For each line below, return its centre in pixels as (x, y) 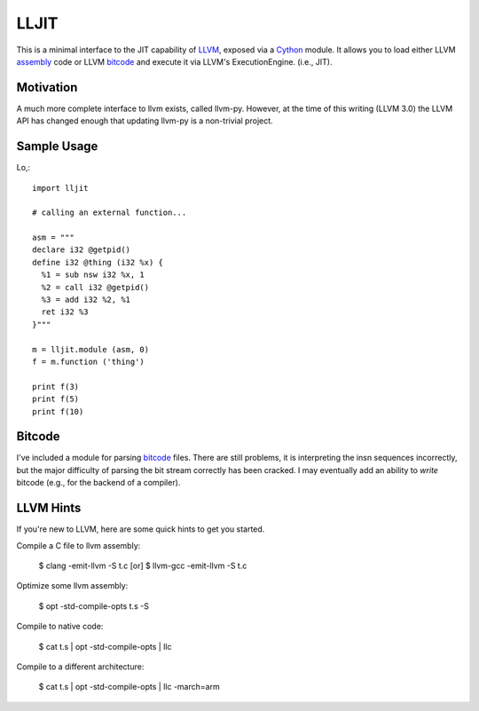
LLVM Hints (49, 508)
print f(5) (56, 399)
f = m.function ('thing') (89, 362)
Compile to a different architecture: (80, 667)
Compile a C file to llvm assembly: (79, 545)
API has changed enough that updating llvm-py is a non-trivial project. (145, 121)
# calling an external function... (110, 213)
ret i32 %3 (65, 312)
